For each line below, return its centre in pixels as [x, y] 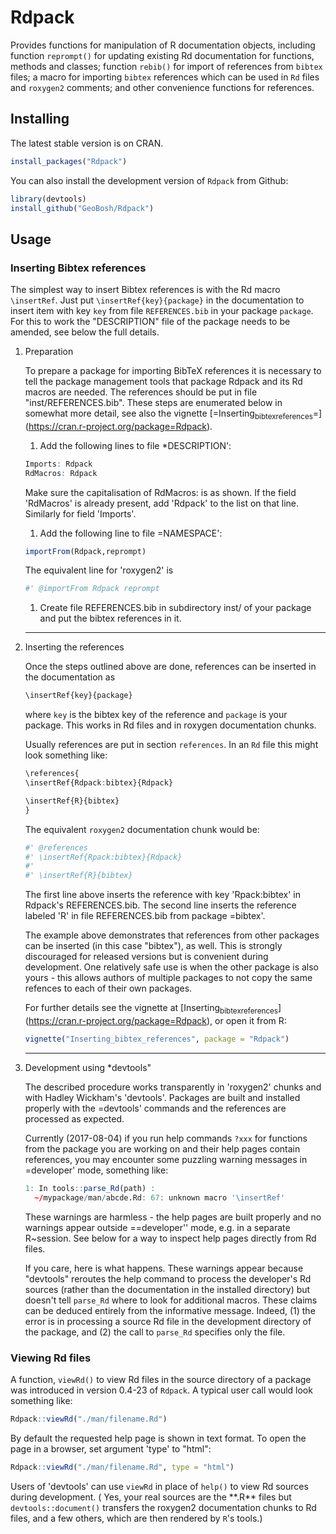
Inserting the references [74, 647]
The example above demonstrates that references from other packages [172, 935]
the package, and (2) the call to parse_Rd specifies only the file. [155, 1332]
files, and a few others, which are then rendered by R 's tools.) [136, 1518]
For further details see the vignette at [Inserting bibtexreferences [151, 1009]
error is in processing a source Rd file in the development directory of [168, 1321]
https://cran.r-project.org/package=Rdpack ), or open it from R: [157, 1021]
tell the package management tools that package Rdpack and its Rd [163, 382]
